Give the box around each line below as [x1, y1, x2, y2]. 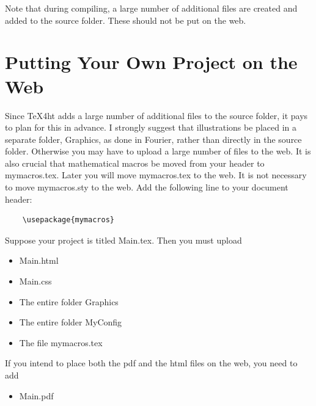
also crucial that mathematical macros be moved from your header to [5, 156, 265, 169]
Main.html [19, 254, 59, 267]
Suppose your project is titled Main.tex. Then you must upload [5, 233, 242, 246]
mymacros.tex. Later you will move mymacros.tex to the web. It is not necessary [5, 169, 307, 181]
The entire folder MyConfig [19, 316, 122, 328]
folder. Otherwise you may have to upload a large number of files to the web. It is [5, 145, 311, 158]
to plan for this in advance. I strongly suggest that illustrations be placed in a [5, 121, 296, 134]
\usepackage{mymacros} [22, 216, 114, 225]
